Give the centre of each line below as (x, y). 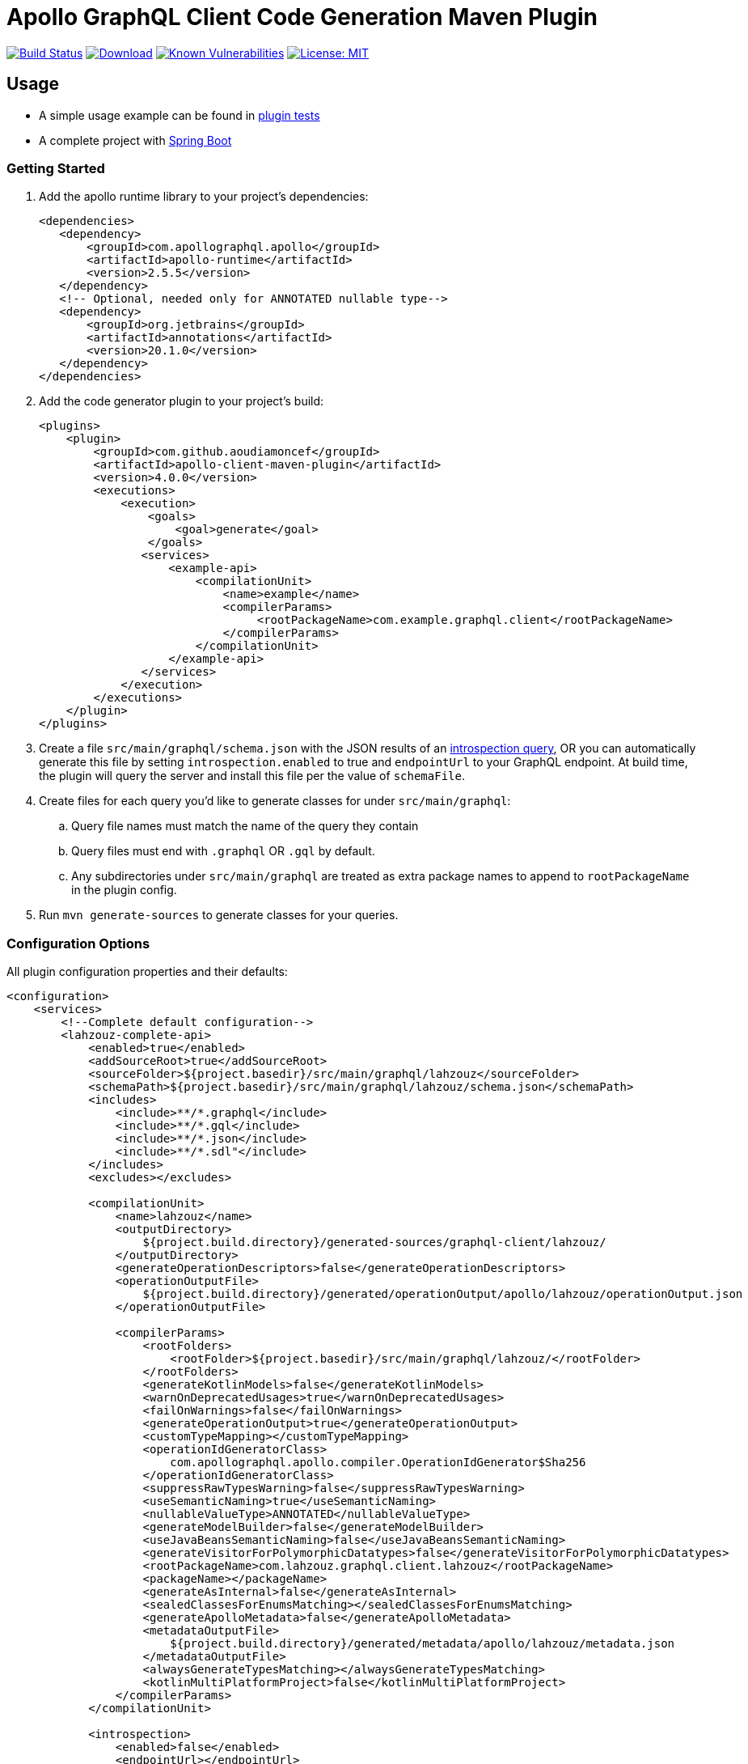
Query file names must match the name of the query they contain (245, 826)
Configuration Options (78, 943)
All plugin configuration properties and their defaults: (147, 972)
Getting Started (56, 168)
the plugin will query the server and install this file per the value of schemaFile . (252, 776)
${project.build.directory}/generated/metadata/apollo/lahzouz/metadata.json (423, 1644)
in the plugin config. (124, 890)
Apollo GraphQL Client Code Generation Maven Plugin (302, 17)
